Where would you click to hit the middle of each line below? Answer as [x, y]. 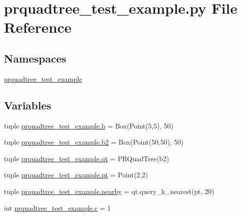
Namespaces [35, 58]
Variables [28, 105]
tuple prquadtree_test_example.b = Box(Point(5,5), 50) [89, 125]
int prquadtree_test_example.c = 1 [58, 207]
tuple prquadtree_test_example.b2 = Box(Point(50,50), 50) [94, 142]
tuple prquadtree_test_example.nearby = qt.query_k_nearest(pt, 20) [109, 191]
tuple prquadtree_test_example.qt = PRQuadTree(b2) [87, 158]
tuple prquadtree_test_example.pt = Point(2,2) [76, 175]
